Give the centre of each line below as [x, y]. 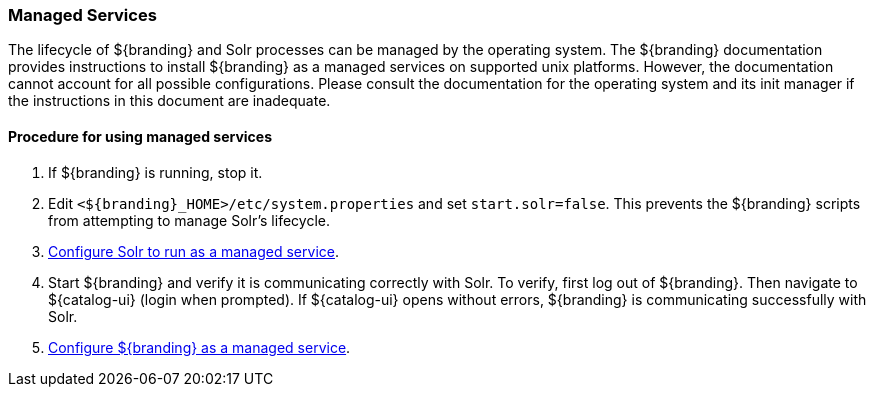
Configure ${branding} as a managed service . [199, 347]
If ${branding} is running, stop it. [155, 172]
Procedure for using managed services [140, 136]
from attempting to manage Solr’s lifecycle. [189, 220]
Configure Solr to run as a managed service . [193, 251]
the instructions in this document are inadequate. [169, 101]
